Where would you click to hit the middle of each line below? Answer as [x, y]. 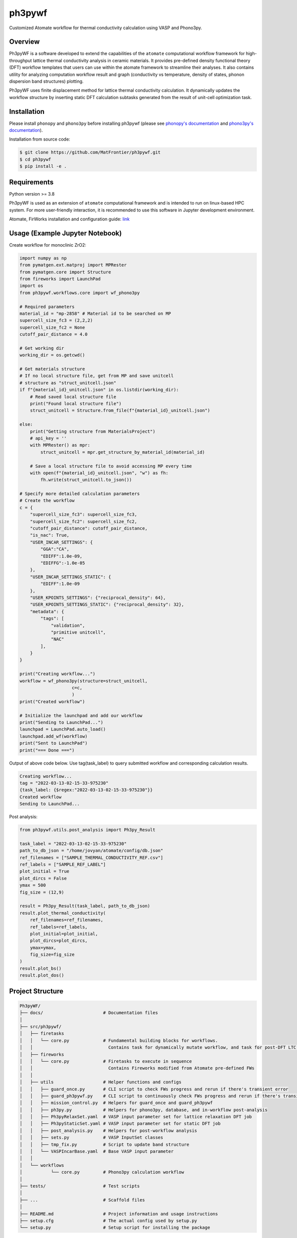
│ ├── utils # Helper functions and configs [100, 1082]
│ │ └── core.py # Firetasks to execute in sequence [106, 1061]
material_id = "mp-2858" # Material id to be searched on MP [95, 313]
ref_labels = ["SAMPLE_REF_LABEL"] [63, 864]
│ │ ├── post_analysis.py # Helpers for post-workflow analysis [108, 1131]
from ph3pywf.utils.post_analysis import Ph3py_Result [87, 830]
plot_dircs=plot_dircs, [59, 941]
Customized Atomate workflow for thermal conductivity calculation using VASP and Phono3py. [106, 28]
